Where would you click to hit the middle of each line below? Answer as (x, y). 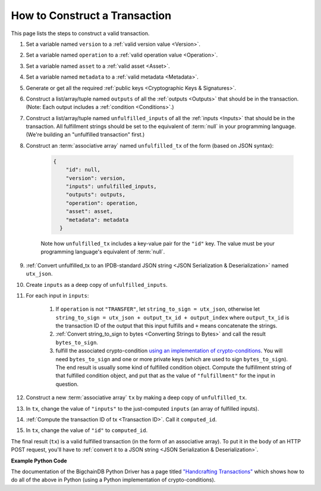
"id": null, (83, 170)
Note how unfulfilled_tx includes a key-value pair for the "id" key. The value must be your (158, 243)
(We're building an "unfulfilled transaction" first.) (85, 135)
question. (67, 384)
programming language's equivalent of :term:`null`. (103, 252)
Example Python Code (39, 461)
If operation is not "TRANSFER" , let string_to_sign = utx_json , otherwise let (158, 309)
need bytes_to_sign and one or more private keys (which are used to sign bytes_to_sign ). (172, 359)
